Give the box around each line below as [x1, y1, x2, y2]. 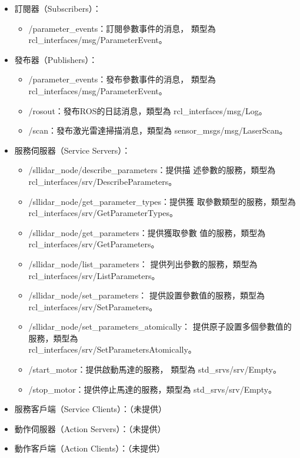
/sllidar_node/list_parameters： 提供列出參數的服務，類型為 [28, 257, 258, 270]
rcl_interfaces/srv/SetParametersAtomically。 [28, 343, 196, 356]
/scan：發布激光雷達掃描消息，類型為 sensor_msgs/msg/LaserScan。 [28, 124, 288, 137]
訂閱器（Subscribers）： [14, 2, 101, 14]
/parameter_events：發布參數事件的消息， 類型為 [28, 73, 216, 85]
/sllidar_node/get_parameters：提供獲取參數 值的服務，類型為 [28, 226, 266, 238]
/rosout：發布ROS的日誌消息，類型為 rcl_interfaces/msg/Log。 [28, 104, 267, 117]
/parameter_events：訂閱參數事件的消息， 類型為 [28, 22, 216, 34]
